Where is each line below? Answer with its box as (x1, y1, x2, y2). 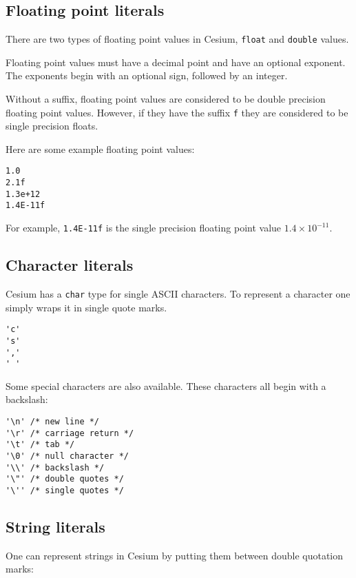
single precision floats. (6, 118, 98, 133)
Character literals (6, 254, 134, 276)
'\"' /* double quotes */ (6, 474, 124, 484)
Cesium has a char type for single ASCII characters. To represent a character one (6, 286, 350, 300)
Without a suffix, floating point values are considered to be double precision (6, 92, 326, 106)
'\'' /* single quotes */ (6, 485, 124, 495)
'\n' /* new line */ (6, 417, 100, 427)
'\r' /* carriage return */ (6, 428, 134, 438)
